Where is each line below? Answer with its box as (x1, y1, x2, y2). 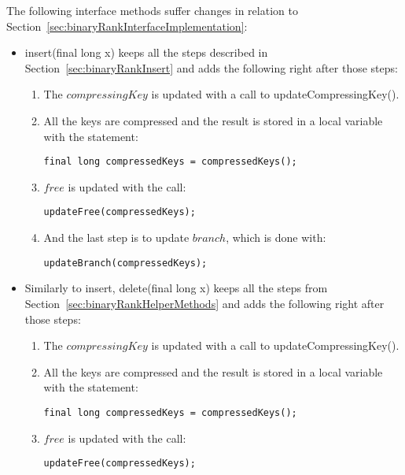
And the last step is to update (43, 229, 190, 246)
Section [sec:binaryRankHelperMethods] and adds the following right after (24, 295, 385, 311)
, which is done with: (226, 229, 326, 246)
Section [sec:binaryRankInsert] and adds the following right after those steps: (24, 59, 398, 76)
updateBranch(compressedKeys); (43, 257, 208, 269)
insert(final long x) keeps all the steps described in (24, 44, 268, 61)
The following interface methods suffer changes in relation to (6, 2, 298, 18)
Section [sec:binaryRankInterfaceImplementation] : (6, 17, 248, 34)
